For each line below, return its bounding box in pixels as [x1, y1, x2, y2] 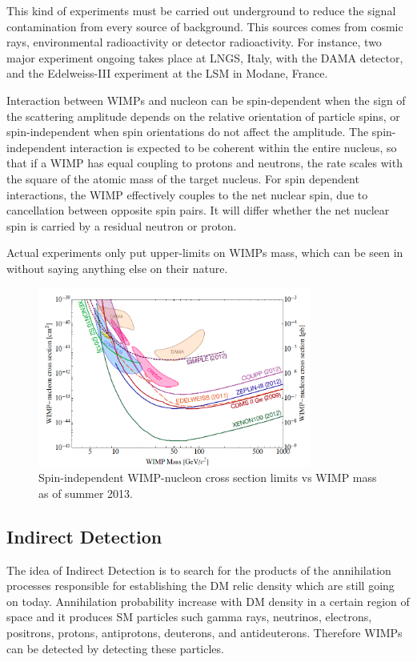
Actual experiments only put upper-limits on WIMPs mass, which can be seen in [6, 244, 403, 261]
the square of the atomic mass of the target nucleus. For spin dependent [6, 170, 359, 187]
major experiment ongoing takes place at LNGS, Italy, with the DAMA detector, [6, 49, 403, 66]
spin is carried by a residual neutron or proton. [6, 217, 237, 234]
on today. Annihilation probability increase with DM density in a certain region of [6, 592, 410, 609]
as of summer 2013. [38, 484, 134, 501]
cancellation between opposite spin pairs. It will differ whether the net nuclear [6, 202, 390, 219]
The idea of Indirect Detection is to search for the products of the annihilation [6, 561, 391, 578]
